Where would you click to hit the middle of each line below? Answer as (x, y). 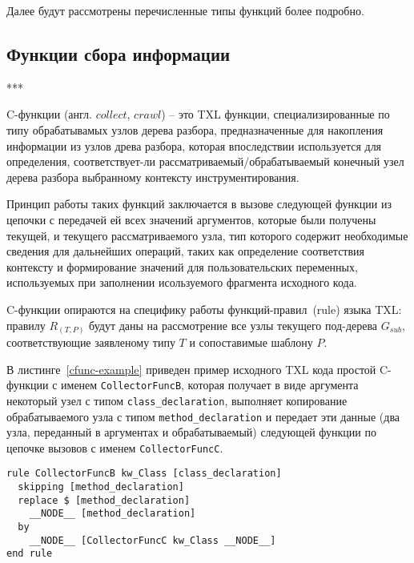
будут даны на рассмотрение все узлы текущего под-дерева (233, 325)
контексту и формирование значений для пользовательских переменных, (182, 266)
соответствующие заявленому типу (91, 342)
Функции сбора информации (119, 53)
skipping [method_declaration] (101, 487)
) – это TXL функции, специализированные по (275, 114)
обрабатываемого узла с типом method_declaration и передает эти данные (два (203, 416)
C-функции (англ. (49, 114)
